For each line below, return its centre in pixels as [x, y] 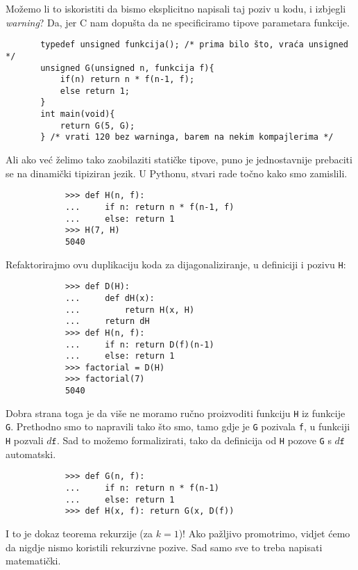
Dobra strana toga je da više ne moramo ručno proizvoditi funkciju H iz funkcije [176, 413]
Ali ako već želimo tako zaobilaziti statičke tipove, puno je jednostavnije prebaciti [179, 160]
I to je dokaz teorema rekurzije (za [79, 533]
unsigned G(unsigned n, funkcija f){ [127, 68]
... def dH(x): [110, 298]
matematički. [33, 561]
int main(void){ [78, 114]
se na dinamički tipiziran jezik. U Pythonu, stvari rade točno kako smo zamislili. [177, 173]
